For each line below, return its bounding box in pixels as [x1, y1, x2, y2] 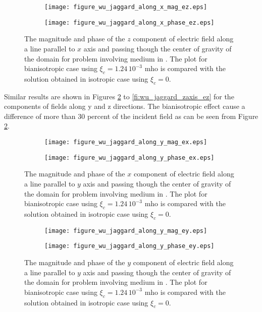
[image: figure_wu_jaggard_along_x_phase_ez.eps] [44, 19, 215, 26]
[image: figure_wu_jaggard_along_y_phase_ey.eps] [44, 242, 215, 250]
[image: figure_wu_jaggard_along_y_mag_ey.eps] [44, 227, 207, 234]
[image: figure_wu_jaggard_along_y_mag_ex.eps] [44, 139, 207, 146]
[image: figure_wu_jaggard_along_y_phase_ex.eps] [44, 154, 215, 161]
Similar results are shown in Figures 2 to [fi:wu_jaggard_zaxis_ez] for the [4, 91, 234, 101]
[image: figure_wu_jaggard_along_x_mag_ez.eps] [44, 4, 207, 11]
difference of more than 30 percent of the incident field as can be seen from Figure [4, 110, 258, 121]
